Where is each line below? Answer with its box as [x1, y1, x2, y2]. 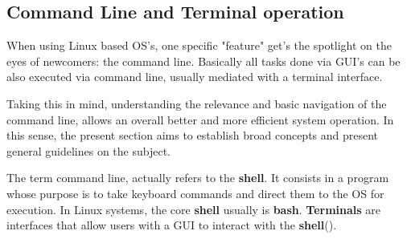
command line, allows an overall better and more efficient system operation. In [6, 111, 394, 128]
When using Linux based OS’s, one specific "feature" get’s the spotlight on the [6, 37, 393, 54]
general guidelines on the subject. [6, 142, 171, 159]
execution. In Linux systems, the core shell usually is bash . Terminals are [6, 201, 381, 217]
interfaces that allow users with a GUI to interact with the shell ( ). [6, 217, 337, 233]
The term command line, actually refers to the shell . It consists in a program [6, 169, 389, 186]
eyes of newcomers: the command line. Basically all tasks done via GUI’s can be [6, 52, 401, 69]
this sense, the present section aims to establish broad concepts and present [6, 127, 379, 144]
